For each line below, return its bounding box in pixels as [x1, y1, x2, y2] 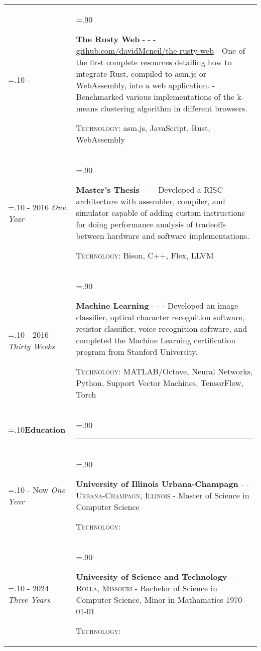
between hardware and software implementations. [76, 230, 249, 241]
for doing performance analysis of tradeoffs [76, 218, 226, 230]
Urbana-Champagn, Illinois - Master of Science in [76, 489, 249, 501]
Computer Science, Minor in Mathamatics [76, 594, 223, 605]
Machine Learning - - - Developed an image [76, 300, 238, 311]
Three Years [8, 594, 50, 605]
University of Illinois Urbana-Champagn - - [76, 478, 249, 489]
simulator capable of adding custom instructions [76, 207, 245, 218]
